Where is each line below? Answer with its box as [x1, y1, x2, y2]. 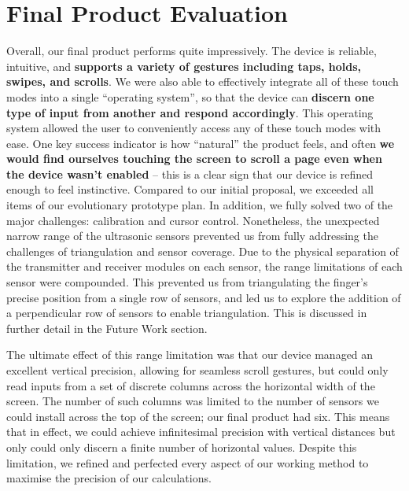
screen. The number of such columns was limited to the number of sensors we [6, 393, 379, 409]
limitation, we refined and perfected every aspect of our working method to [6, 454, 369, 471]
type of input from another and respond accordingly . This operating [6, 104, 374, 120]
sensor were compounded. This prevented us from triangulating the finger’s [6, 274, 368, 290]
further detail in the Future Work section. [6, 319, 208, 336]
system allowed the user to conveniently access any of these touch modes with [6, 120, 381, 136]
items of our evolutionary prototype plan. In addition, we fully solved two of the [6, 197, 393, 213]
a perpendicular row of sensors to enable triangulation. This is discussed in [6, 305, 367, 321]
